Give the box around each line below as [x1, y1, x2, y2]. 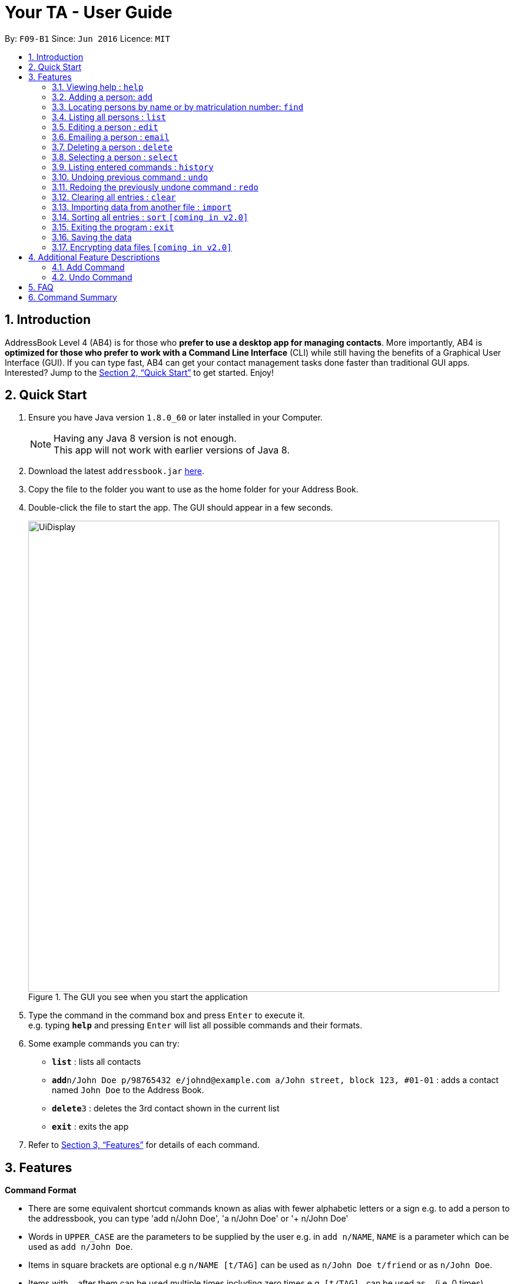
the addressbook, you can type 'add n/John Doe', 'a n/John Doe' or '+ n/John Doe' [28, 1213, 349, 1224]
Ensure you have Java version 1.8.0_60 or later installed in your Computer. [28, 412, 323, 423]
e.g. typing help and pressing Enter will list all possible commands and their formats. [28, 1020, 363, 1031]
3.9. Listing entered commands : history [52, 161, 214, 172]
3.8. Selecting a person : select [52, 151, 178, 162]
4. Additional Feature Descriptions [28, 251, 160, 262]
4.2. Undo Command [52, 272, 132, 282]
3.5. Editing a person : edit [52, 121, 158, 132]
